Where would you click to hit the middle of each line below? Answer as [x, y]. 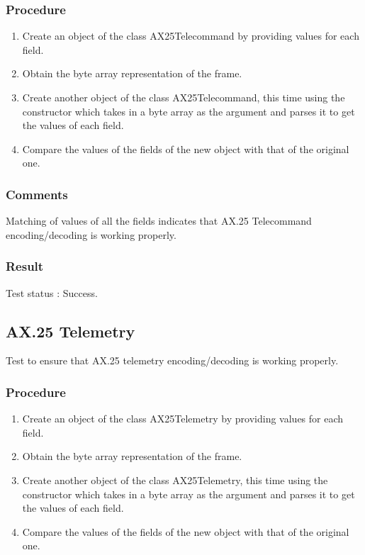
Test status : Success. [52, 292]
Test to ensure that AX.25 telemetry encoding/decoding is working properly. [172, 360]
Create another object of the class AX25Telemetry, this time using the [175, 480]
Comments [37, 194]
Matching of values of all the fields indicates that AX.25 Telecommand [159, 221]
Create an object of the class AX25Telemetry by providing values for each [183, 419]
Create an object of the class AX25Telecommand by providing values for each [191, 36]
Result [25, 266]
